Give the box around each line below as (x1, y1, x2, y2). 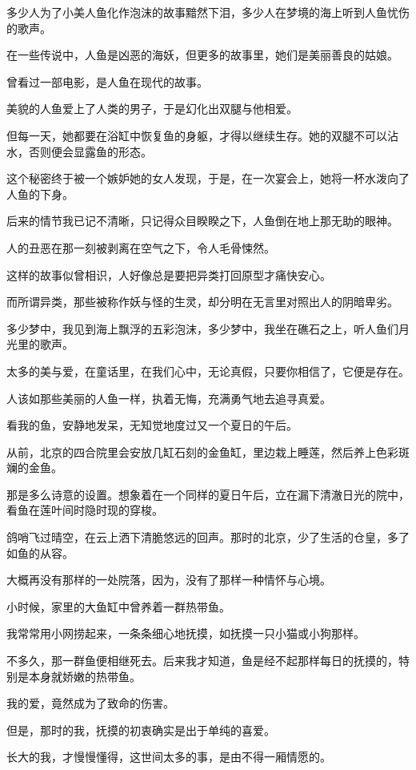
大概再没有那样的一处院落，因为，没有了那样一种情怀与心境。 (6, 571, 331, 588)
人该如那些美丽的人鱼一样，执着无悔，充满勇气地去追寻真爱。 (6, 389, 331, 406)
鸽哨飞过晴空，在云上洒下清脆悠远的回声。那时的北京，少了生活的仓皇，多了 (6, 529, 410, 546)
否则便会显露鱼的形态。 (28, 143, 152, 159)
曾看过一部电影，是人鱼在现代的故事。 (6, 73, 208, 90)
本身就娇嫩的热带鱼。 (28, 667, 141, 684)
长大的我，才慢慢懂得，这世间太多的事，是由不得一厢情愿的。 (6, 748, 331, 765)
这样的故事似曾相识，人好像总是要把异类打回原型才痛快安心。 (6, 266, 331, 283)
